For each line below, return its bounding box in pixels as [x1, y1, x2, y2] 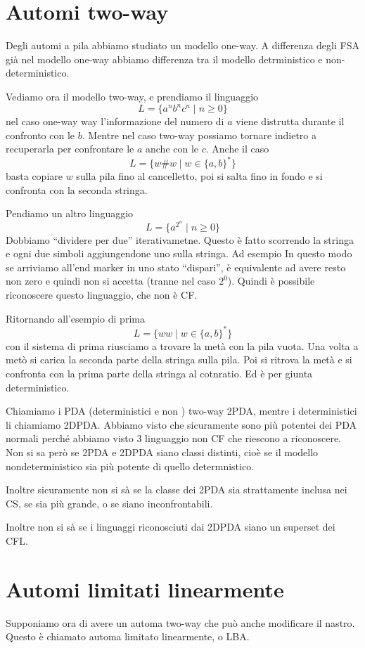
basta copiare [6, 169, 63, 183]
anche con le [145, 141, 199, 156]
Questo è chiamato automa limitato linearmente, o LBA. [6, 629, 250, 644]
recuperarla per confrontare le [6, 141, 134, 156]
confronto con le [6, 127, 75, 142]
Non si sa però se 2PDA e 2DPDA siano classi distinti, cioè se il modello [6, 444, 319, 459]
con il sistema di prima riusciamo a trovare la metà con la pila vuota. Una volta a [6, 338, 359, 353]
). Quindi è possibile [227, 273, 315, 288]
